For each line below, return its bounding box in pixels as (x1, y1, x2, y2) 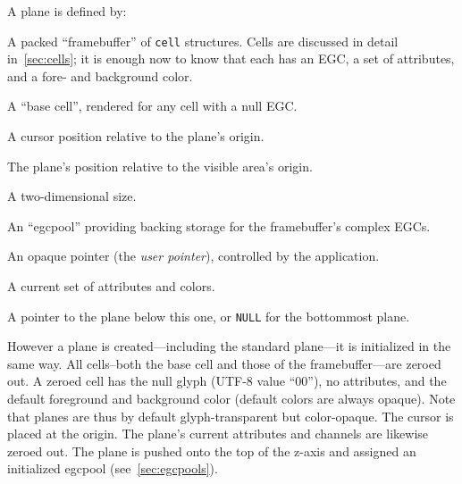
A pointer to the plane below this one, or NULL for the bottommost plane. (7, 306, 410, 325)
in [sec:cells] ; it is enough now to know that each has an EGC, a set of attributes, (7, 49, 455, 68)
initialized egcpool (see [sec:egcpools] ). (7, 459, 218, 478)
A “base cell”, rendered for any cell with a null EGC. (7, 96, 298, 115)
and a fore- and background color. (7, 66, 193, 85)
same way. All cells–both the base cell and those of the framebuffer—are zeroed (7, 354, 441, 372)
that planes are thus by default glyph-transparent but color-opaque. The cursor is (7, 406, 454, 425)
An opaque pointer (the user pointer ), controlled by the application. (7, 246, 380, 265)
